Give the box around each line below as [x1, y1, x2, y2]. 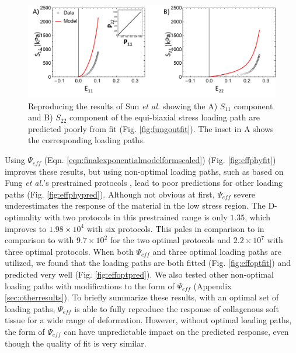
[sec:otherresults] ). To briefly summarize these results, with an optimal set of [5, 291, 279, 303]
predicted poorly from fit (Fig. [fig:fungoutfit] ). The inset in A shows [28, 122, 274, 134]
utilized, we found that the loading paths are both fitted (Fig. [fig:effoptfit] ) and [5, 257, 291, 269]
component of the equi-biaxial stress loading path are [69, 111, 260, 123]
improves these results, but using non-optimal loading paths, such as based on [5, 165, 284, 177]
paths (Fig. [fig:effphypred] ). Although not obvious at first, [5, 188, 215, 200]
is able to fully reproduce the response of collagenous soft [74, 302, 279, 314]
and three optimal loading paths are [152, 245, 281, 257]
